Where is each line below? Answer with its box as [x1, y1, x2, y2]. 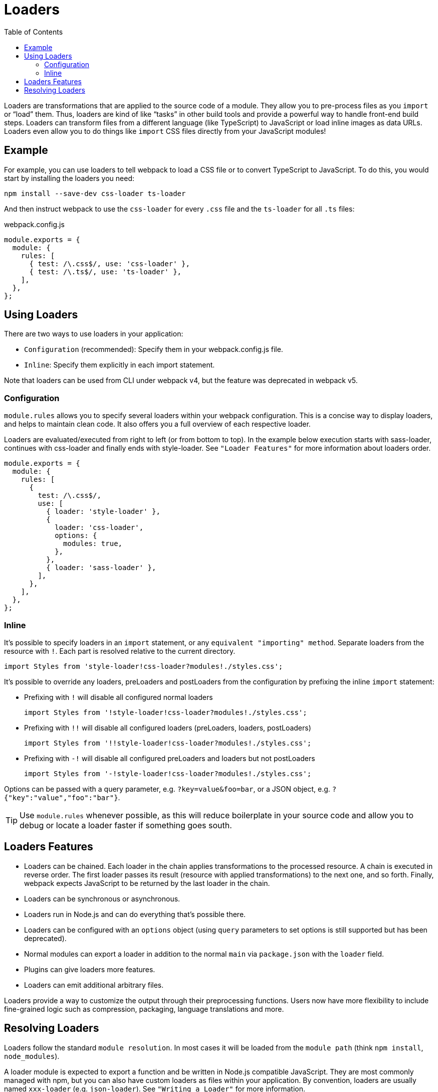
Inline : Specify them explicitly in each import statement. [24, 360, 215, 370]
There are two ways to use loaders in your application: [4, 329, 183, 338]
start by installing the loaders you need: [4, 173, 135, 183]
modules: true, [63, 539, 123, 548]
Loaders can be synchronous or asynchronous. [24, 894, 180, 903]
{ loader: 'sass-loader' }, [46, 564, 156, 572]
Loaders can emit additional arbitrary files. [24, 980, 164, 989]
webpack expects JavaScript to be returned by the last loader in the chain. [24, 878, 270, 887]
